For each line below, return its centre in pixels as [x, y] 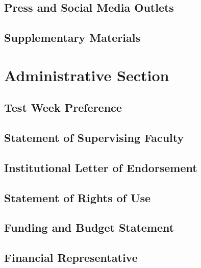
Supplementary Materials [72, 38]
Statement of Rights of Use [78, 197]
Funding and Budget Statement [89, 227]
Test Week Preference [63, 107]
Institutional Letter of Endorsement [101, 167]
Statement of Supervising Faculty [94, 138]
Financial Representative [71, 258]
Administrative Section [87, 75]
